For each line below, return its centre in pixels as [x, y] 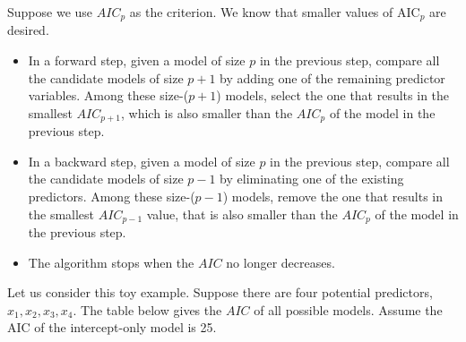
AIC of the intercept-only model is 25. [112, 327]
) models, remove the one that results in [333, 197]
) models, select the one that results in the [333, 95]
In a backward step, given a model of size [142, 161]
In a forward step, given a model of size [137, 60]
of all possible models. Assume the [348, 309]
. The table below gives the [147, 309]
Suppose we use [50, 12]
